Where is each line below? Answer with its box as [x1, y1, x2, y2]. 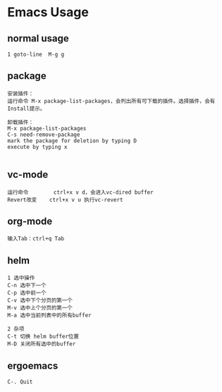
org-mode [7, 216, 53, 228]
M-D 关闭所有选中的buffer [7, 341, 76, 348]
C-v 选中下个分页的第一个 [7, 297, 73, 304]
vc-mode [7, 169, 49, 180]
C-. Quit [7, 379, 33, 386]
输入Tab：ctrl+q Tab [7, 235, 65, 243]
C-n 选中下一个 [7, 282, 47, 289]
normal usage [7, 32, 69, 44]
